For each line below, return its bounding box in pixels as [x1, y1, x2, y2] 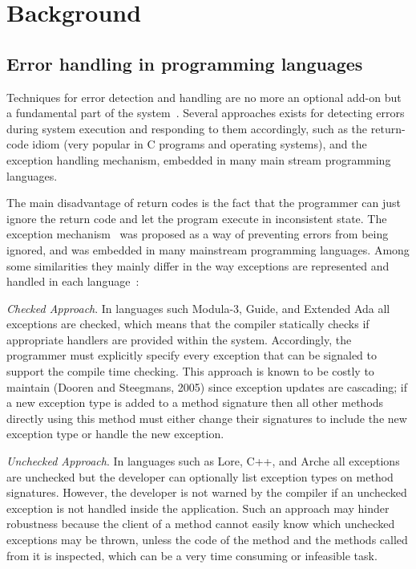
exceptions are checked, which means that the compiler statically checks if [6, 315, 370, 332]
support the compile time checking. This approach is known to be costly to [6, 363, 374, 380]
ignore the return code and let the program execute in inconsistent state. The [6, 209, 387, 226]
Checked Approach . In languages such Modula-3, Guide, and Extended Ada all [6, 299, 390, 316]
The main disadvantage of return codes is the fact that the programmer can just [6, 194, 402, 211]
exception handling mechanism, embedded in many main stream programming [6, 151, 391, 168]
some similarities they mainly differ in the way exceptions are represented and [6, 257, 390, 274]
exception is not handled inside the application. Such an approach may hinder [6, 499, 390, 516]
